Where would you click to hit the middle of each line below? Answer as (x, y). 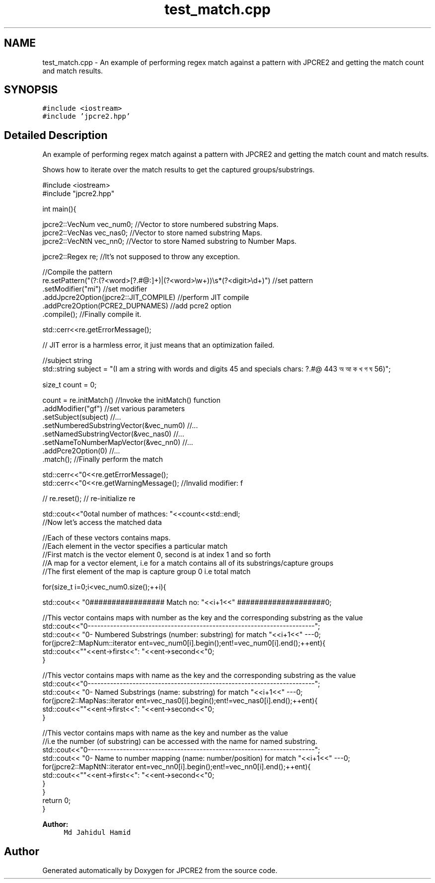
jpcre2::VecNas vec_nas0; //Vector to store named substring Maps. (152, 233)
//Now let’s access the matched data (102, 522)
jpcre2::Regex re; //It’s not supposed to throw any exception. (141, 257)
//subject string (67, 361)
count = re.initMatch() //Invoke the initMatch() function (132, 400)
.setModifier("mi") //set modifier (95, 289)
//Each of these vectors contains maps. (107, 538)
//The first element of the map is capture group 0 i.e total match (146, 572)
